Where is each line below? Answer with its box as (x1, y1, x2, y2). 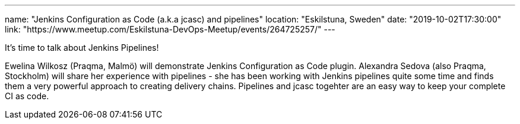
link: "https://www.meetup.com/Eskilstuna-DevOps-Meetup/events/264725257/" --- (5, 24, 335, 34)
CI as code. (5, 91, 49, 101)
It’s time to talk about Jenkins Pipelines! (5, 43, 159, 53)
